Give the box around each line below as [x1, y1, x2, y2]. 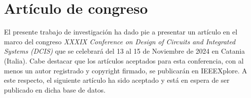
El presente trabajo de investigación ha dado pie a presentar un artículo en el [4, 27, 238, 37]
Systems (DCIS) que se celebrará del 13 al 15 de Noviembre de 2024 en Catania [4, 46, 245, 56]
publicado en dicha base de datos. [4, 84, 106, 95]
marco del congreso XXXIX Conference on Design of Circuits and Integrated [4, 36, 236, 46]
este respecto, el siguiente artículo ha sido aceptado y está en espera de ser [4, 75, 230, 85]
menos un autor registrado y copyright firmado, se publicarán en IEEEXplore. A [4, 65, 248, 75]
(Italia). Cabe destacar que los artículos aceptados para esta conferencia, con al [4, 55, 244, 65]
